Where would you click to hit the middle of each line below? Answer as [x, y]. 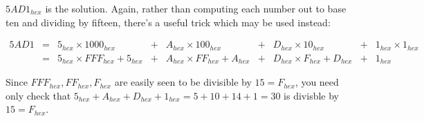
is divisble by [311, 95]
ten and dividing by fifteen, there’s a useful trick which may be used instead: [168, 22]
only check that [38, 95]
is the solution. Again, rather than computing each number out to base [196, 8]
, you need [317, 82]
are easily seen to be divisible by [183, 82]
